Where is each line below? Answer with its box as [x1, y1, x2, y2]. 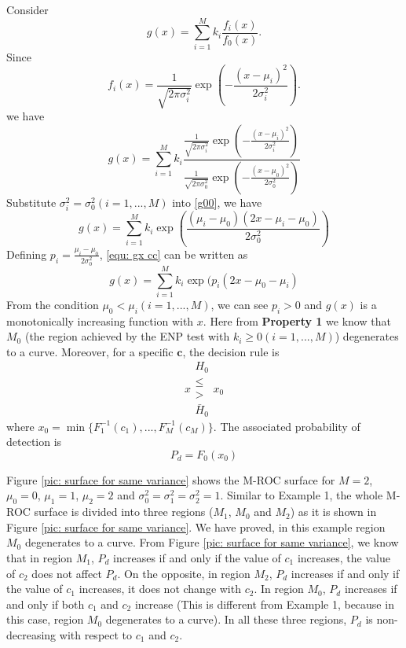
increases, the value [297, 550, 390, 566]
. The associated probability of [213, 418, 360, 434]
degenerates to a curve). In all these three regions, [105, 611, 347, 628]
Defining [6, 245, 47, 262]
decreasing [6, 626, 57, 642]
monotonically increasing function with [6, 312, 194, 329]
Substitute [6, 193, 57, 210]
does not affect [31, 565, 102, 581]
